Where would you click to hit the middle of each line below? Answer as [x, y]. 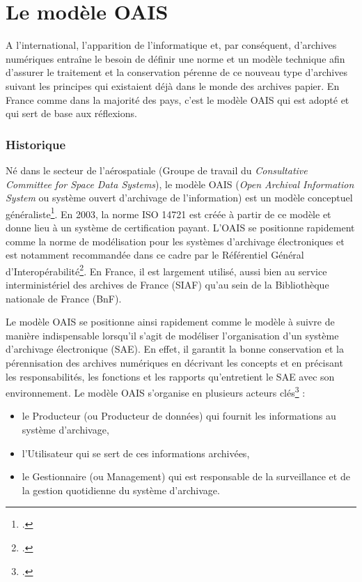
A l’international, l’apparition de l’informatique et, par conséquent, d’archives [171, 45]
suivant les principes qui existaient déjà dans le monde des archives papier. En [173, 85]
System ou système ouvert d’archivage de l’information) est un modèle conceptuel [179, 198]
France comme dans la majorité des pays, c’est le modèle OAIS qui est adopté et [178, 99]
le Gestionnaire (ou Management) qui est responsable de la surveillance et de [186, 476]
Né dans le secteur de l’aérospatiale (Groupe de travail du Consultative [157, 170]
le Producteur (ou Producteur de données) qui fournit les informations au [179, 416]
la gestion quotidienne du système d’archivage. [121, 490]
